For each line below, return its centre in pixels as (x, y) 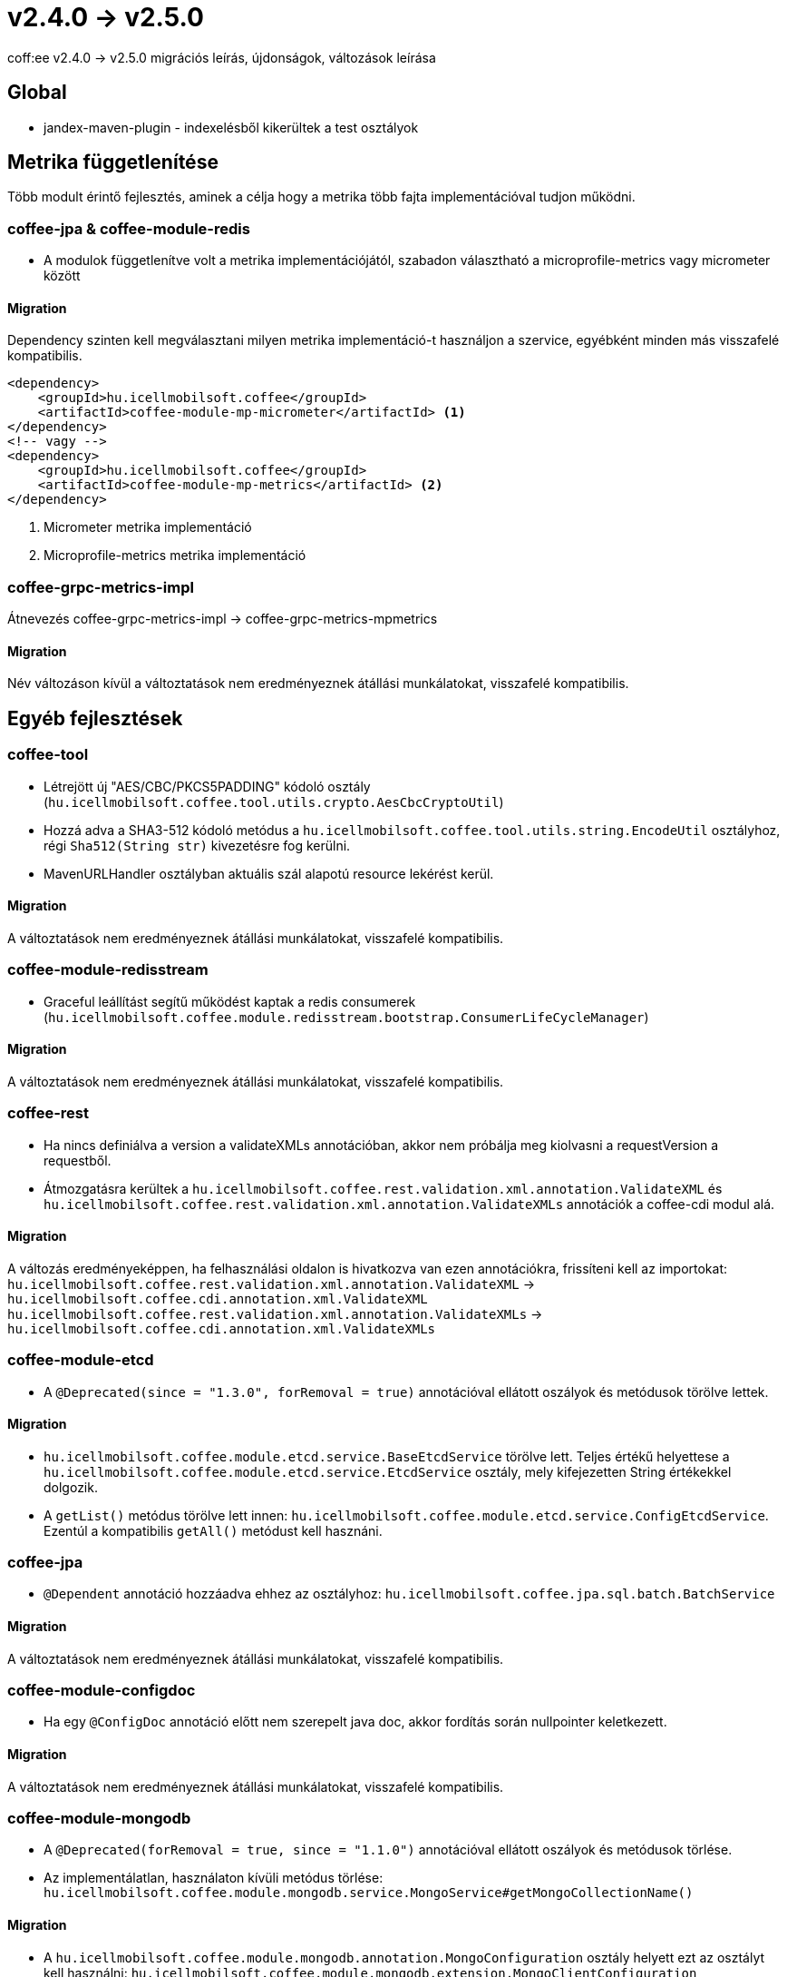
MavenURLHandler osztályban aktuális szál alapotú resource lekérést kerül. (269, 873)
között (62, 276)
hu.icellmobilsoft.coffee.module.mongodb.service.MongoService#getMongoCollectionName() (369, 1893)
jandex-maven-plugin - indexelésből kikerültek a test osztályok (231, 127)
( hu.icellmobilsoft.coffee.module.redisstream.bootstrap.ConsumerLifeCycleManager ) (346, 1017)
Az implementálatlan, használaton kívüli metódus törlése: (214, 1878)
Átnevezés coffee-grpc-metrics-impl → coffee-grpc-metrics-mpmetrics (223, 619)
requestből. (78, 1160)
